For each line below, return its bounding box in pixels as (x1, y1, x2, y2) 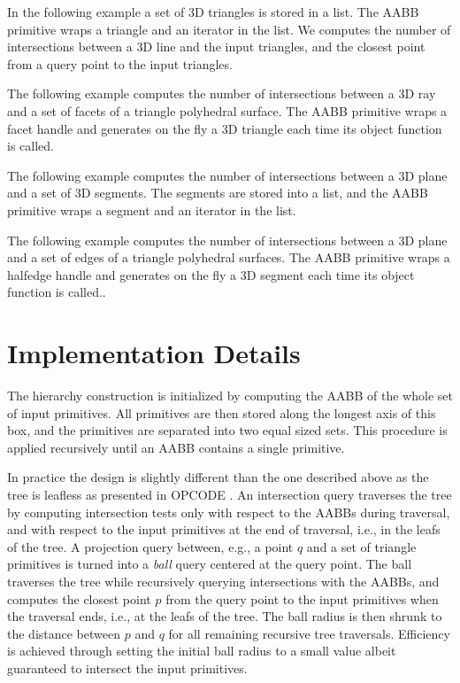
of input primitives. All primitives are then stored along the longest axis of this (7, 403, 436, 422)
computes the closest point (7, 589, 151, 608)
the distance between (7, 624, 121, 642)
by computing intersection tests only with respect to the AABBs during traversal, (7, 502, 450, 521)
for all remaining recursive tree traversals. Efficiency (168, 624, 450, 642)
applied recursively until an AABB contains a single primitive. (7, 438, 345, 456)
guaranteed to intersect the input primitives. (7, 658, 248, 677)
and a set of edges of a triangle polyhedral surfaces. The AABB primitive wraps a (7, 248, 450, 267)
